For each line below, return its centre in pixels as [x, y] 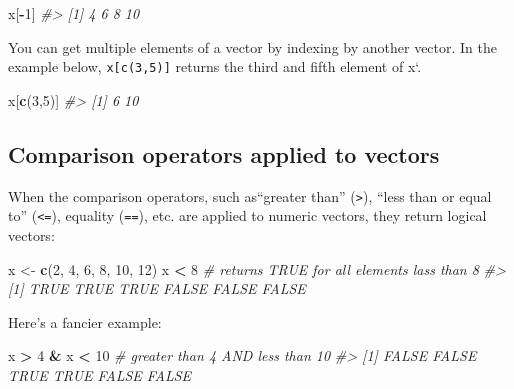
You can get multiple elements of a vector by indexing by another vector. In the [253, 46]
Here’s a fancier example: [85, 321]
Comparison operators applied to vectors [224, 153]
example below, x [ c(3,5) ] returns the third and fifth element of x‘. [215, 66]
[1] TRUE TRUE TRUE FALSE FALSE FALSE [157, 288]
